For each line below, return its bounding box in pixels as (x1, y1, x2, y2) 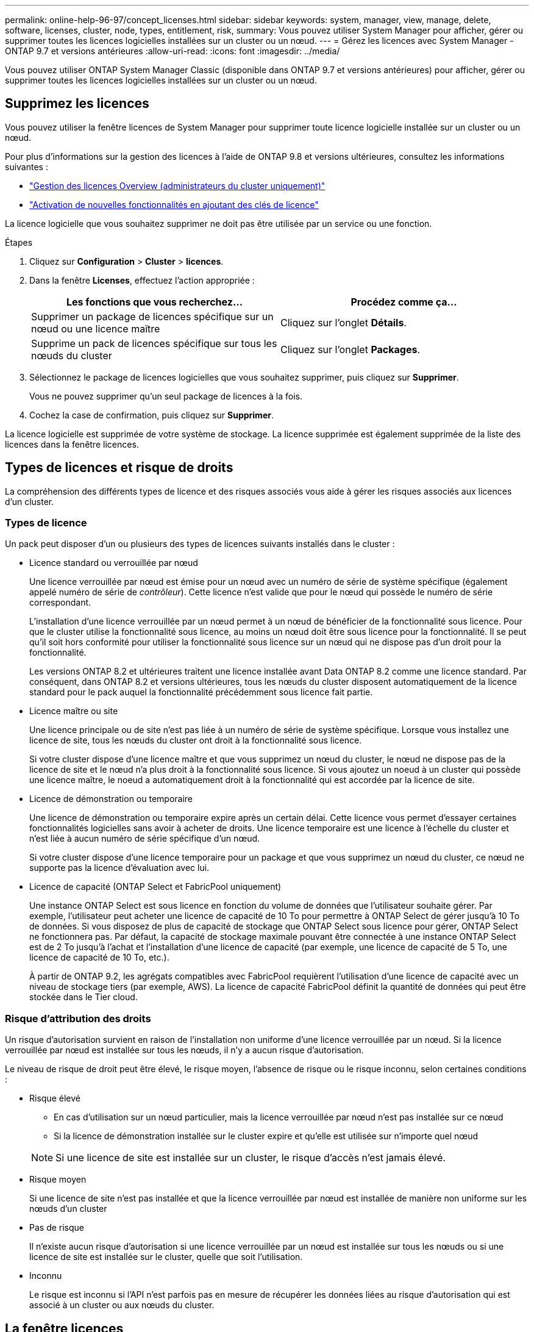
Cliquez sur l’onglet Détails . (280, 316, 407, 329)
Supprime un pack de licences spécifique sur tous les (31, 337, 277, 349)
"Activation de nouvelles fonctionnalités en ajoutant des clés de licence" (29, 199, 319, 210)
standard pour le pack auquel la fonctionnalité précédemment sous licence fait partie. (29, 687, 373, 698)
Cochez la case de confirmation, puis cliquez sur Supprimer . (29, 409, 274, 420)
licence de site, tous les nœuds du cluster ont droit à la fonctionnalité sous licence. (29, 735, 362, 746)
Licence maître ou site (29, 706, 118, 717)
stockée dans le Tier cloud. (29, 992, 138, 1003)
